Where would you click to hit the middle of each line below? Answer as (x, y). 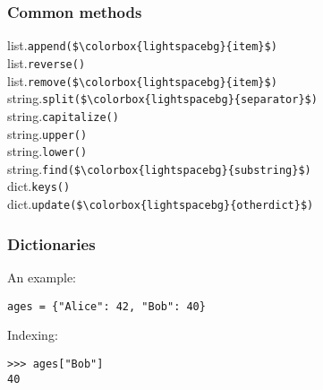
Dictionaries (51, 243)
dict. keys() (39, 186)
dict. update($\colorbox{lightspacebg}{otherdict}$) (161, 204)
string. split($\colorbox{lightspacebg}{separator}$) (162, 98)
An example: (42, 277)
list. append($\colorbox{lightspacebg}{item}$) (142, 45)
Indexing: (33, 335)
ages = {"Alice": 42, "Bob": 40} (106, 306)
